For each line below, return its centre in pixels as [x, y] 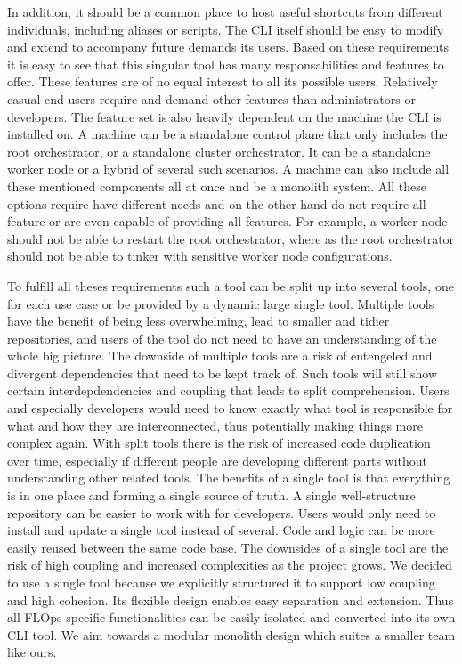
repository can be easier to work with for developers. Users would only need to [222, 512]
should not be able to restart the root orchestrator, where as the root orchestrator [231, 238]
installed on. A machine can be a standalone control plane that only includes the [227, 134]
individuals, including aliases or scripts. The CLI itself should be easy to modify [226, 29]
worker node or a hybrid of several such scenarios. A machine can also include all [228, 169]
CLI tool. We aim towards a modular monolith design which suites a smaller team [231, 634]
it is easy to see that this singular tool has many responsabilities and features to [226, 64]
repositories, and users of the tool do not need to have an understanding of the [222, 338]
